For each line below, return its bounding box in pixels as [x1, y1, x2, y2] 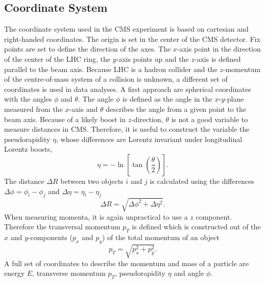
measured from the [4, 103, 63, 114]
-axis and [69, 103, 98, 114]
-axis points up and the [116, 53, 189, 64]
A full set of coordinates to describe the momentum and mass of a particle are [4, 257, 249, 268]
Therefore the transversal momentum [4, 221, 121, 232]
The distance [4, 175, 44, 186]
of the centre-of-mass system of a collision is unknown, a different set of [4, 74, 228, 84]
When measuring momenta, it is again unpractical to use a [4, 211, 188, 222]
